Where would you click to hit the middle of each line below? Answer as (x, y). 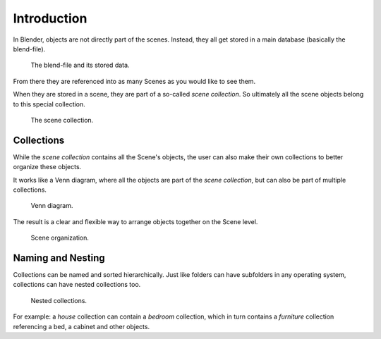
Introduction (50, 18)
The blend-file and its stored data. (80, 65)
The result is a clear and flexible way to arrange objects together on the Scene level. (135, 221)
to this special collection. (49, 104)
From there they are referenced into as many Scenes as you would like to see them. (134, 81)
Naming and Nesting (59, 258)
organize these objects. (47, 167)
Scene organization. (60, 238)
